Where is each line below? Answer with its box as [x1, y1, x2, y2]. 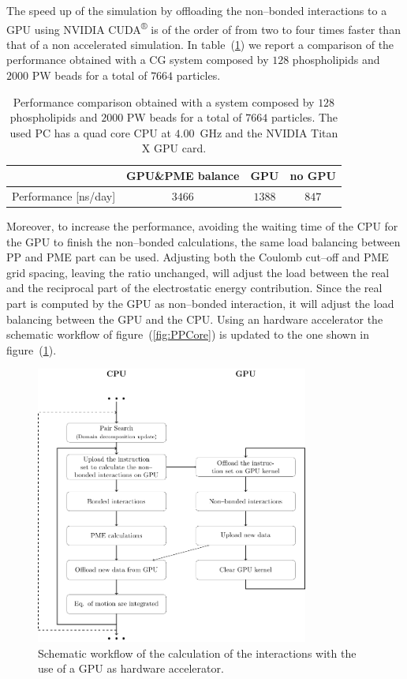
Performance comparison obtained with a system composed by [13, 93, 315, 110]
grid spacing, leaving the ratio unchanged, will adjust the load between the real [6, 264, 390, 280]
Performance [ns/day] [12, 187, 116, 204]
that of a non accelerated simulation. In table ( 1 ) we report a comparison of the [6, 36, 394, 52]
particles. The [271, 109, 338, 126]
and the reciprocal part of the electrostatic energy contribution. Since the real [6, 279, 383, 296]
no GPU [289, 167, 336, 183]
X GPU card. [141, 140, 207, 156]
